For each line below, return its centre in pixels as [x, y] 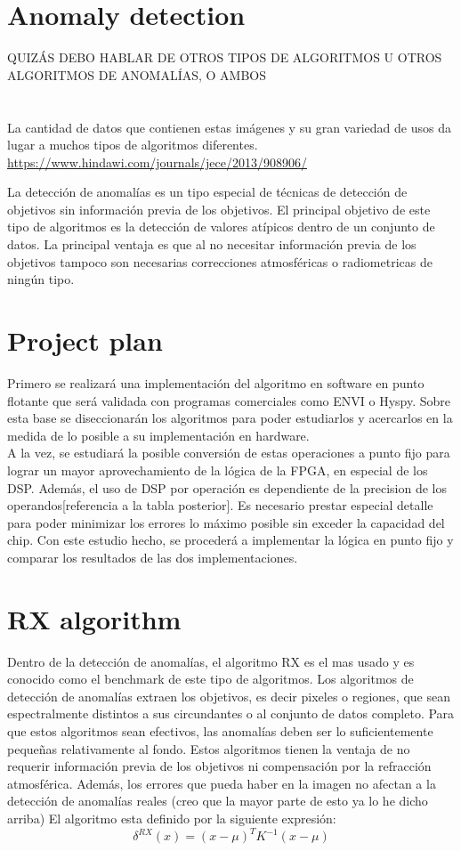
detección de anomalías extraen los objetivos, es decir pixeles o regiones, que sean [229, 696]
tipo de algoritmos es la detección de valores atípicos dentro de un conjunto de [221, 227]
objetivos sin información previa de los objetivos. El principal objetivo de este [219, 209]
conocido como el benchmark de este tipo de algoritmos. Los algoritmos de [210, 679]
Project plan [85, 340]
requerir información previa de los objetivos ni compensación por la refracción [219, 766]
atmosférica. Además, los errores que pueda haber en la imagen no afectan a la [222, 783]
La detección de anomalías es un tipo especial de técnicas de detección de [207, 192]
